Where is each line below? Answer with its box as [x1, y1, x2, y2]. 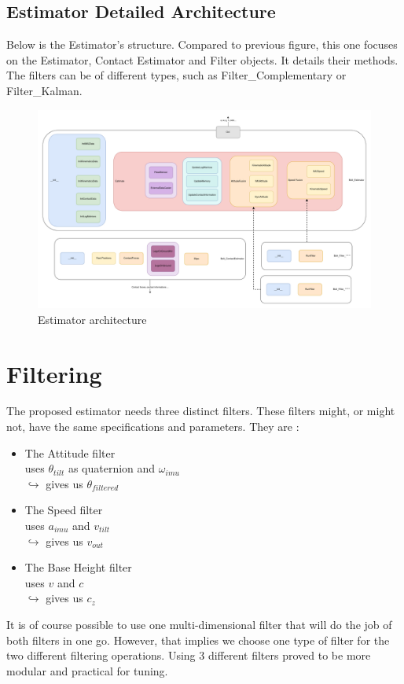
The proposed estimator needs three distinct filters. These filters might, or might [6, 403, 395, 419]
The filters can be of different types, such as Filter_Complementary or [6, 67, 347, 83]
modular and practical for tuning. [6, 662, 168, 678]
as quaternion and [68, 460, 156, 476]
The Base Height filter [24, 559, 132, 576]
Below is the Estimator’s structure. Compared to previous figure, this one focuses [6, 36, 398, 53]
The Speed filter [24, 502, 103, 518]
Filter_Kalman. [6, 82, 83, 98]
